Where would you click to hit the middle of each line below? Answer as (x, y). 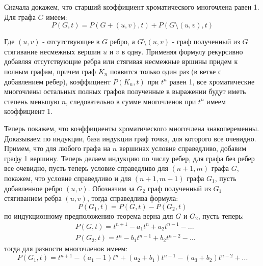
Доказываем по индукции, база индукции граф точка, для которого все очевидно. (130, 138)
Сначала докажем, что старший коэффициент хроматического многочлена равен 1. (132, 7)
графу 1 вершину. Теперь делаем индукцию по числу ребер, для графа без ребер (129, 158)
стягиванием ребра (33, 198)
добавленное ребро (33, 188)
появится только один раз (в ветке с (166, 71)
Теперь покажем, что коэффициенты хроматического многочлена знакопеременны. (132, 128)
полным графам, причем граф (50, 71)
